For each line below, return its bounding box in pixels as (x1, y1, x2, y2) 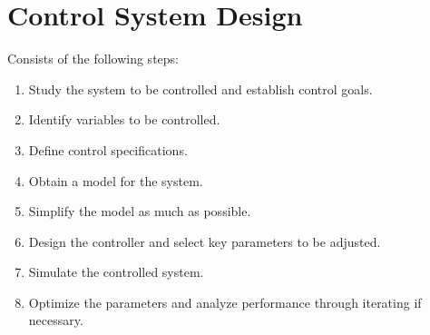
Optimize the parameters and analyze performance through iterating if (28, 292, 422, 311)
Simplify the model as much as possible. (28, 202, 251, 221)
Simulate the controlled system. (28, 262, 204, 281)
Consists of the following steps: (7, 49, 179, 68)
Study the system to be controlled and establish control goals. (28, 79, 373, 98)
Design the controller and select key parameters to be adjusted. (28, 232, 381, 251)
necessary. (28, 310, 83, 330)
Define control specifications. (28, 140, 188, 159)
